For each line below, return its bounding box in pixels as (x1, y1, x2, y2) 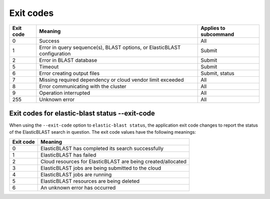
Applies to (200, 24, 225, 31)
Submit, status (200, 70, 234, 77)
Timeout (39, 63, 59, 70)
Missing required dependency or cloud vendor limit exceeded (39, 76, 184, 83)
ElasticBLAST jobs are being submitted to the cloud (40, 165, 161, 172)
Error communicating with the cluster (39, 83, 127, 90)
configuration (39, 50, 71, 57)
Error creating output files (39, 70, 100, 77)
